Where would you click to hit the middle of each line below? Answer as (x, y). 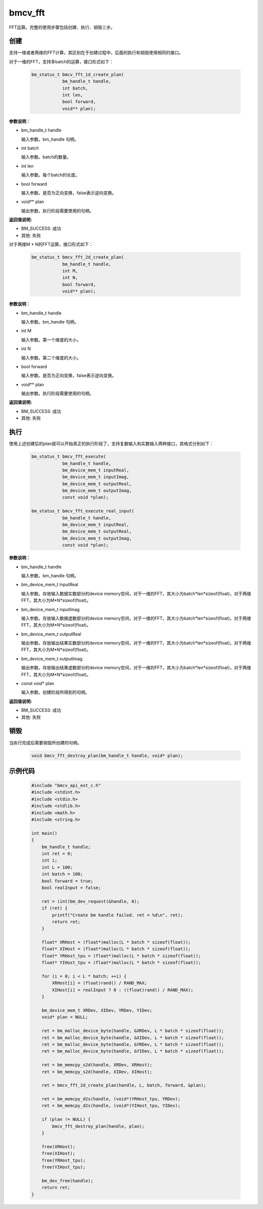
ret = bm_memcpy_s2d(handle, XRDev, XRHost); (97, 1065)
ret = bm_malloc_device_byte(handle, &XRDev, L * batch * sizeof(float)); (133, 1031)
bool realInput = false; (71, 888)
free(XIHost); (58, 1153)
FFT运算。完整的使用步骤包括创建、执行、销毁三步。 (62, 27)
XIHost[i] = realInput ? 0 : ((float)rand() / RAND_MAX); (122, 990)
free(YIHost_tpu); (64, 1167)
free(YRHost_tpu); (64, 1160)
